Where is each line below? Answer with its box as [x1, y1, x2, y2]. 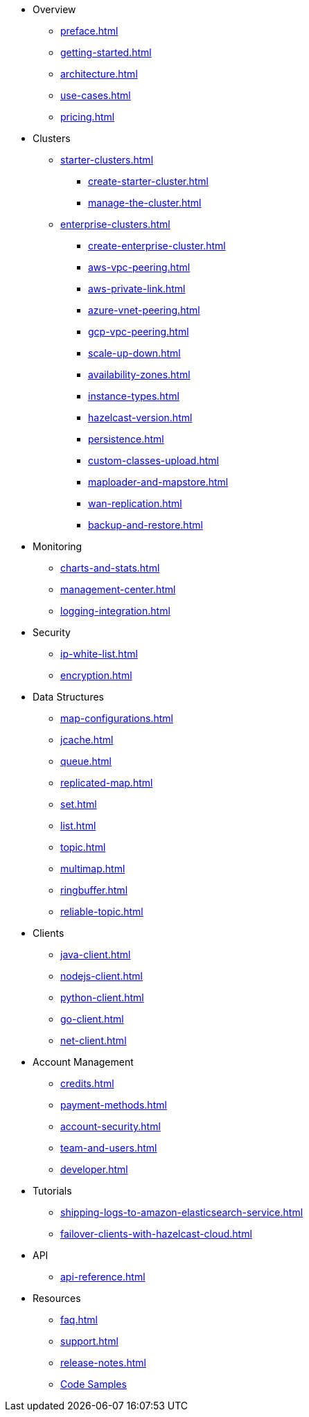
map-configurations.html [60, 712, 173, 724]
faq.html [60, 1314, 98, 1326]
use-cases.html [60, 89, 131, 101]
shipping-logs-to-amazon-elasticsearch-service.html [60, 1206, 303, 1218]
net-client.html [60, 1035, 127, 1046]
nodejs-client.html [60, 970, 143, 982]
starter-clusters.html [60, 154, 154, 166]
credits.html [60, 1077, 114, 1089]
